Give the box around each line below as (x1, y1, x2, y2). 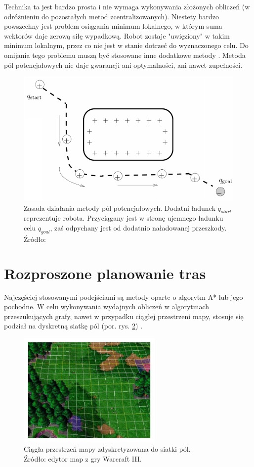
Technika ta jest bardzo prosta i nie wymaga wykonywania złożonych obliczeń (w (4, 1, 250, 11)
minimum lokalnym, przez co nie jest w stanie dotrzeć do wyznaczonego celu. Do (4, 40, 249, 50)
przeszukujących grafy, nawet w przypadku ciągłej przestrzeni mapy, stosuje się (4, 311, 244, 321)
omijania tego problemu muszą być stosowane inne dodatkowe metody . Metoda (4, 49, 246, 60)
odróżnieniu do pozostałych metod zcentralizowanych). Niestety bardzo (4, 11, 219, 21)
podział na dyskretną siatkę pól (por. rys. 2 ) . (4, 321, 143, 331)
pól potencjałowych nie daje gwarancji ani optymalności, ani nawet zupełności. (4, 59, 243, 70)
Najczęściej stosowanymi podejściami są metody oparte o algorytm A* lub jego (4, 291, 243, 302)
